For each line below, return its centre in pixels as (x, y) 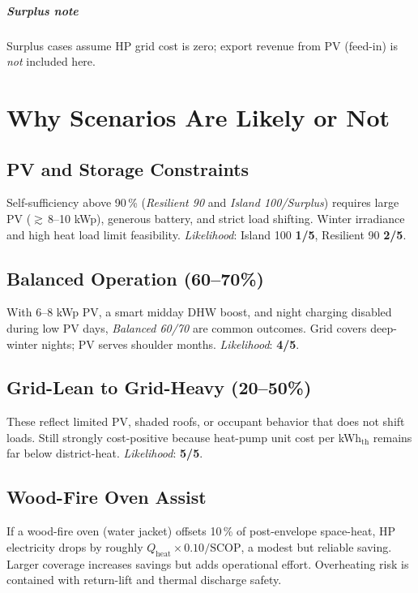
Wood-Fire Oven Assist (107, 497)
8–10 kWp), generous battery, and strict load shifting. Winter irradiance (226, 218)
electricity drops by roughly (75, 546)
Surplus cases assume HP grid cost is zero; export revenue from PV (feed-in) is (203, 45)
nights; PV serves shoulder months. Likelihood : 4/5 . (171, 344)
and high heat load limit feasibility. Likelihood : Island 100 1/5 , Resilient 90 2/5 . (207, 234)
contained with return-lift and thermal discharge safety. (144, 580)
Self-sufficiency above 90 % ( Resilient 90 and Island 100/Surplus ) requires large (203, 202)
